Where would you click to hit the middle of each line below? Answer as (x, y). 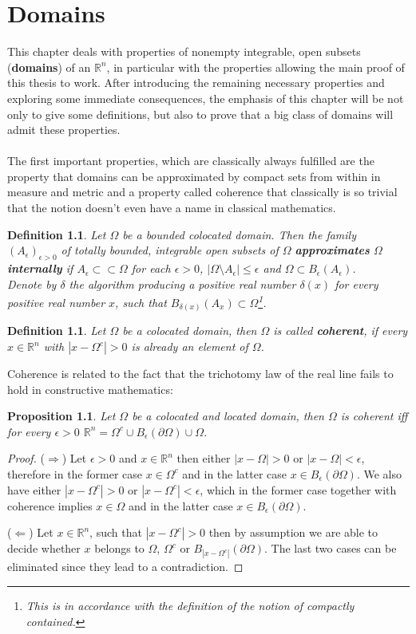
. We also (379, 473)
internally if (40, 268)
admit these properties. (64, 130)
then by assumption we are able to (293, 532)
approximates (332, 250)
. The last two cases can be (330, 548)
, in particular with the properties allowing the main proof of (256, 67)
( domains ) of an (49, 67)
